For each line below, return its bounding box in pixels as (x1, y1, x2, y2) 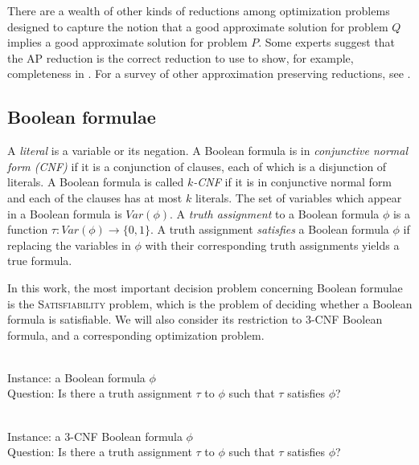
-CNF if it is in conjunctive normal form (193, 173, 392, 190)
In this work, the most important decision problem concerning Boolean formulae (7, 279, 403, 296)
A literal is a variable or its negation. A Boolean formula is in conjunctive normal (7, 142, 409, 159)
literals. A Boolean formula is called (7, 173, 184, 190)
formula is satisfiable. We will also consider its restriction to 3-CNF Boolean (7, 311, 383, 328)
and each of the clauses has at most (7, 189, 183, 206)
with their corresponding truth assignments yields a (145, 236, 400, 253)
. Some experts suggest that (258, 34, 396, 51)
